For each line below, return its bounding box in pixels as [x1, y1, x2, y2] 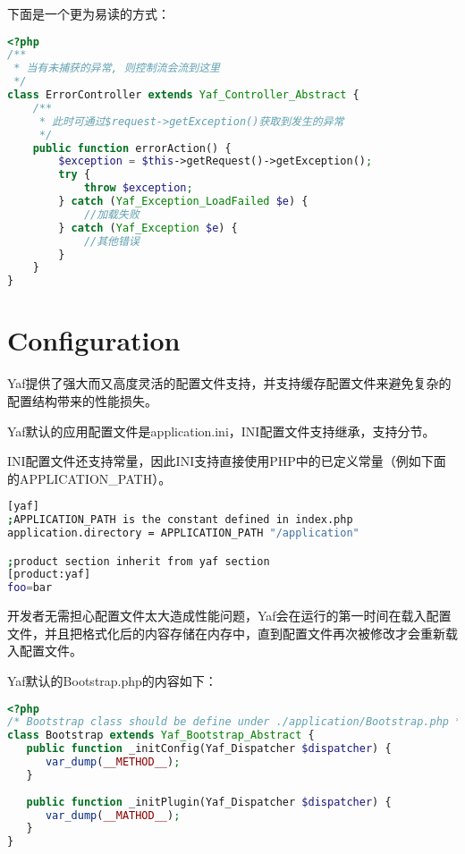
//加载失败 [83, 207, 139, 221]
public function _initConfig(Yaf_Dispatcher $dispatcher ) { [26, 742, 392, 756]
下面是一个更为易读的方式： [7, 4, 170, 22]
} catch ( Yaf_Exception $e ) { [58, 221, 238, 234]
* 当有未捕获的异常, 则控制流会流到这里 [13, 62, 220, 75]
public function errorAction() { [32, 141, 232, 155]
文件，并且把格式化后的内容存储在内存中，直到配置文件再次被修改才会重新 [7, 623, 445, 642]
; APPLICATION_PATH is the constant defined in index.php [7, 513, 353, 527]
